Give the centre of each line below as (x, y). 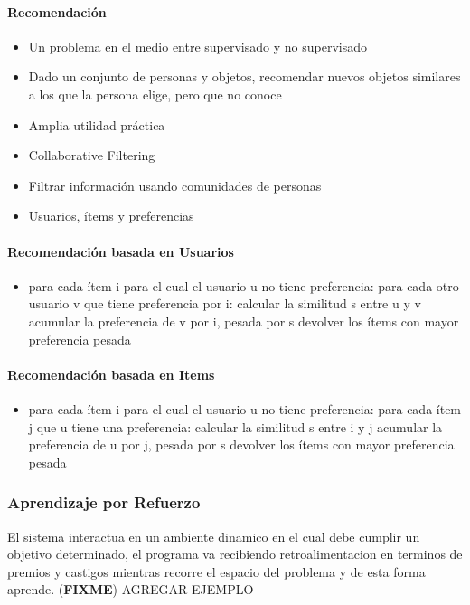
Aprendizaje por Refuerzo (104, 502)
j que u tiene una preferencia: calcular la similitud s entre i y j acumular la (235, 426)
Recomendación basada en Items (111, 374)
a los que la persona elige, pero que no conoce (155, 94)
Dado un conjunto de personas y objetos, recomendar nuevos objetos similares (244, 76)
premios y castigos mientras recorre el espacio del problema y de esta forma (216, 571)
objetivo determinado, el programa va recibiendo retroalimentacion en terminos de (235, 554)
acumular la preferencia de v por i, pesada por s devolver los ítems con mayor (244, 321)
